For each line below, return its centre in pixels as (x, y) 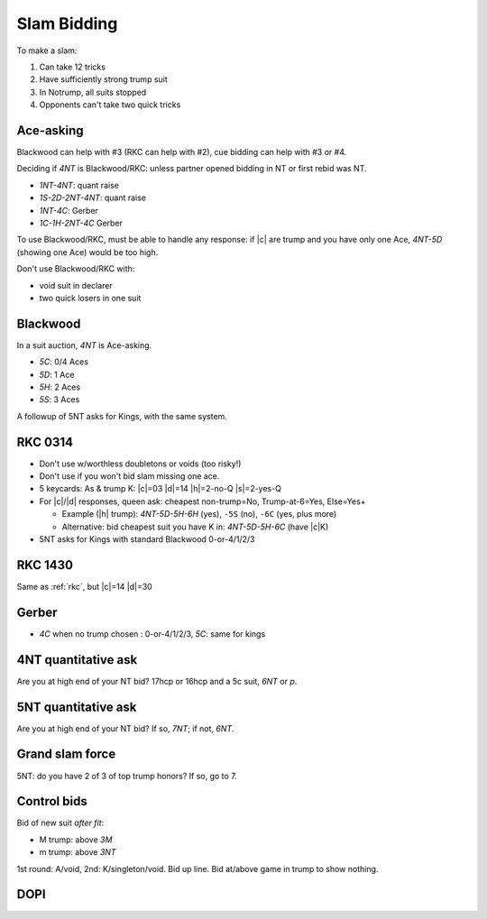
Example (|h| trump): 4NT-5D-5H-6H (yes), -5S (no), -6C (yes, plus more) (199, 514)
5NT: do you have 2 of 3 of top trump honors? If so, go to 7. (127, 776)
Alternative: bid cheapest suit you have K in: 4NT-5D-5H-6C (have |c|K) (195, 527)
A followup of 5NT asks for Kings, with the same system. (122, 416)
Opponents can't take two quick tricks (110, 105)
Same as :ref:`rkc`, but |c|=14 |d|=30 (84, 586)
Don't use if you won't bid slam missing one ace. (129, 476)
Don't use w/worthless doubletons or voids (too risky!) (140, 464)
